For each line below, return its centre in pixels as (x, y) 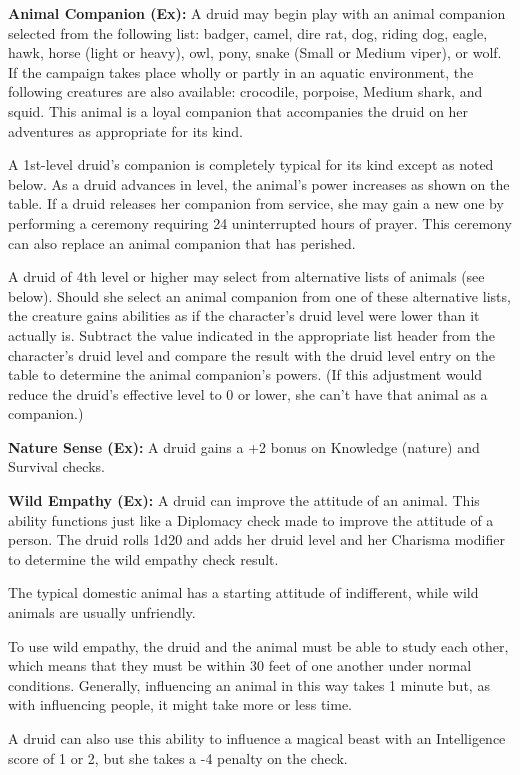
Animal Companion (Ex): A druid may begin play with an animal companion (257, 13)
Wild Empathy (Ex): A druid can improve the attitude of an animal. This (244, 500)
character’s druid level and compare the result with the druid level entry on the (251, 354)
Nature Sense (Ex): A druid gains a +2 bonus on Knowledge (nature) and (244, 446)
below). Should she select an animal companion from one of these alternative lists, (259, 295)
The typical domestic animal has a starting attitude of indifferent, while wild (243, 592)
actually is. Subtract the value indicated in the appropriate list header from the (251, 334)
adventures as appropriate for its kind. (125, 130)
